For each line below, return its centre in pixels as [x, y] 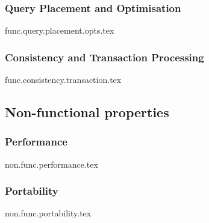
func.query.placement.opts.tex [60, 30]
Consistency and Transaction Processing [104, 57]
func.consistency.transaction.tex [63, 80]
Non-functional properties [87, 112]
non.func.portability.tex [48, 213]
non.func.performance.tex [51, 164]
